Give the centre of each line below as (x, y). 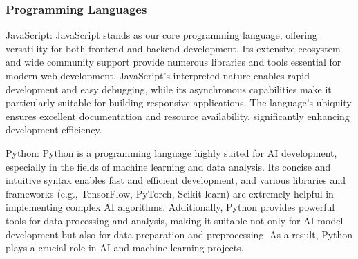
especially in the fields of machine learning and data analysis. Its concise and (168, 166)
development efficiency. (54, 129)
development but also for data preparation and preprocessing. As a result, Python (179, 234)
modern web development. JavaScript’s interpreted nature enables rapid (158, 75)
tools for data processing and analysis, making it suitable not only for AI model (175, 220)
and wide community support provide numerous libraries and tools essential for (173, 62)
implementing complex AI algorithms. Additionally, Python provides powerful (170, 207)
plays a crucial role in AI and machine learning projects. (125, 248)
